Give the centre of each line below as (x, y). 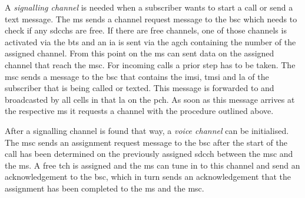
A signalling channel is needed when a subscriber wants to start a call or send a (149, 7)
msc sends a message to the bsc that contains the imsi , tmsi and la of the (137, 76)
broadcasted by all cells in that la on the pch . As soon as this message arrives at (150, 99)
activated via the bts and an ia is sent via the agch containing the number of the (150, 41)
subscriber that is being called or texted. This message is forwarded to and (140, 88)
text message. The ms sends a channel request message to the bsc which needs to (151, 19)
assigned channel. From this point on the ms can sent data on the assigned (140, 53)
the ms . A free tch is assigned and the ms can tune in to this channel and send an (152, 165)
